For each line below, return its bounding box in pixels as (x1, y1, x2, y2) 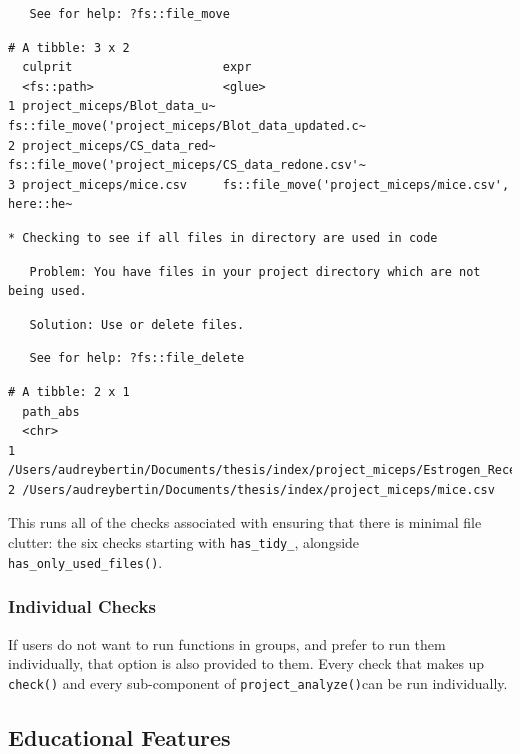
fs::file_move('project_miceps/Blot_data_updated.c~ (8, 118, 366, 133)
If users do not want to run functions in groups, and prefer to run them (8, 633, 446, 654)
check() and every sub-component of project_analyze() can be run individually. (8, 672, 508, 693)
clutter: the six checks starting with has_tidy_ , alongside (8, 532, 360, 553)
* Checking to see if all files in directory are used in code (8, 230, 438, 245)
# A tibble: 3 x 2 (8, 40, 130, 55)
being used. (8, 284, 87, 299)
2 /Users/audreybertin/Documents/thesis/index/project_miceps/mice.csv (8, 482, 495, 497)
